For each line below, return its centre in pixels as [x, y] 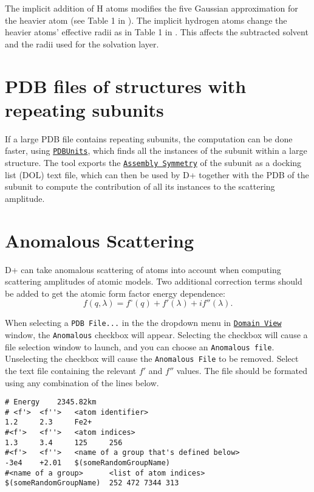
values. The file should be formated [242, 370]
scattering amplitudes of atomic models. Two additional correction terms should [154, 281]
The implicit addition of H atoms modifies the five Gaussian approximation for [152, 8]
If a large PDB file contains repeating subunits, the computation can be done [149, 138]
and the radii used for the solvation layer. [82, 43]
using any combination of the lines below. [82, 382]
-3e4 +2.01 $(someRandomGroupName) [88, 463]
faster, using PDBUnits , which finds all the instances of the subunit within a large [156, 151]
